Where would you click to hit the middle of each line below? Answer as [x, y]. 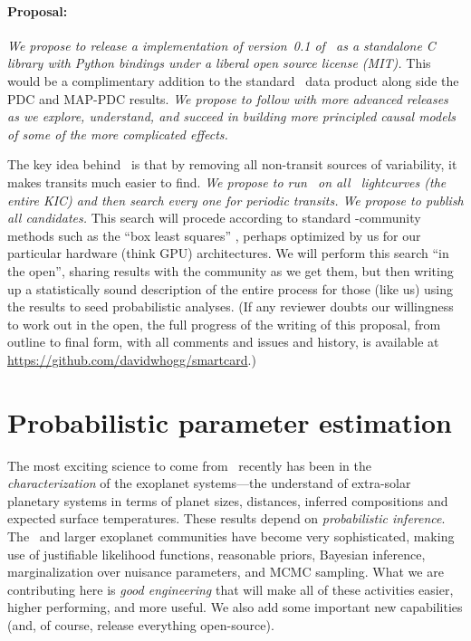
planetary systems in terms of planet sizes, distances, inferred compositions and [228, 500]
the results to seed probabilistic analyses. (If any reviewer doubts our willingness [231, 306]
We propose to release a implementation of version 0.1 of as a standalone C [221, 45]
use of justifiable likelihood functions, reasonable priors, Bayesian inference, [216, 554]
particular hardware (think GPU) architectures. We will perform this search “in [228, 253]
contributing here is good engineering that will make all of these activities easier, [231, 589]
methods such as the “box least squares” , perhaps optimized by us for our [214, 235]
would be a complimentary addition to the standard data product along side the [233, 80]
